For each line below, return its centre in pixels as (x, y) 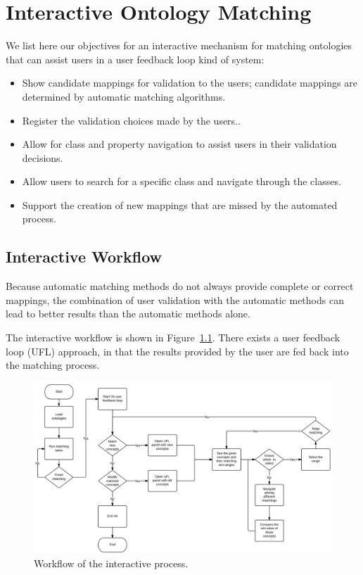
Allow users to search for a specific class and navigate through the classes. (181, 181)
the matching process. (53, 365)
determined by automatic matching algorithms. (124, 96)
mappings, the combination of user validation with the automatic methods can (175, 299)
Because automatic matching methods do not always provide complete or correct (180, 286)
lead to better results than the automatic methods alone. (128, 314)
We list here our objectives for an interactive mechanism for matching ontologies (179, 45)
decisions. (43, 157)
